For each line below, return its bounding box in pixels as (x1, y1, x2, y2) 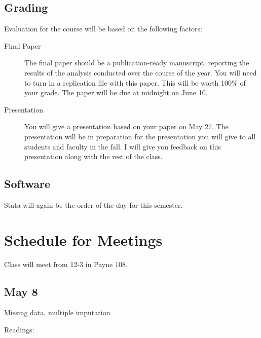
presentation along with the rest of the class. (24, 151, 163, 162)
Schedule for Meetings (4, 229, 163, 250)
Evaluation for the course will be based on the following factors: (4, 23, 203, 34)
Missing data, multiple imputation (4, 307, 110, 318)
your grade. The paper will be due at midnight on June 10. (24, 87, 208, 98)
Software (4, 176, 51, 192)
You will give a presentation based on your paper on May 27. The (24, 121, 229, 132)
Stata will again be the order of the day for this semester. (4, 199, 183, 210)
